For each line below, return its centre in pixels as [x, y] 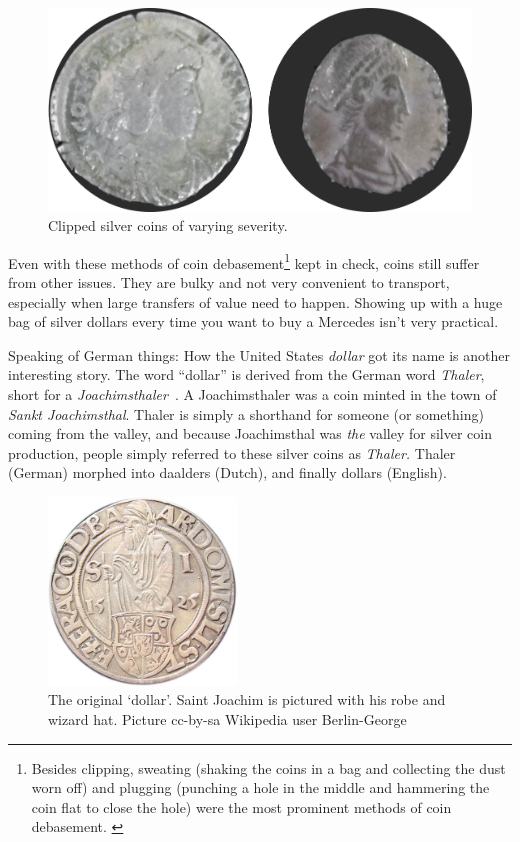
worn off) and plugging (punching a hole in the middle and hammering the [260, 787]
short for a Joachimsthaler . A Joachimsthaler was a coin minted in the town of [252, 393]
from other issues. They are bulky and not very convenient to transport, [229, 281]
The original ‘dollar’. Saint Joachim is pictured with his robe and [247, 699]
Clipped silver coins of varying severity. [168, 225]
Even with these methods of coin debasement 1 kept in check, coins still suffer [244, 261]
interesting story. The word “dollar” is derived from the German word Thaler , [246, 374]
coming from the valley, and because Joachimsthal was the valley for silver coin [250, 433]
